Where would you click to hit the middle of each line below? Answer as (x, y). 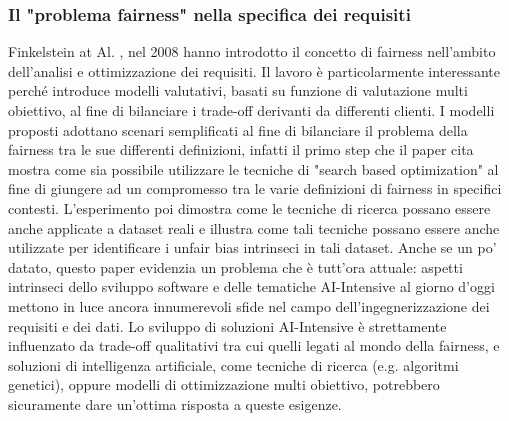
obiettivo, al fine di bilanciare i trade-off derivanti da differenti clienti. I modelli (251, 110)
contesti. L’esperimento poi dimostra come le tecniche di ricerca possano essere (249, 207)
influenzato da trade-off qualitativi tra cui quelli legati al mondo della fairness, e (254, 345)
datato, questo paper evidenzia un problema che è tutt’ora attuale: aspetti (235, 266)
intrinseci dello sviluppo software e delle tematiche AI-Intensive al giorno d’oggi (251, 286)
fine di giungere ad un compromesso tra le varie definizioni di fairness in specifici (255, 188)
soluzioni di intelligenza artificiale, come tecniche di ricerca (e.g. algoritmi (233, 364)
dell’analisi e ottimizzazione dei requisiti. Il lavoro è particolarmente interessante (254, 70)
